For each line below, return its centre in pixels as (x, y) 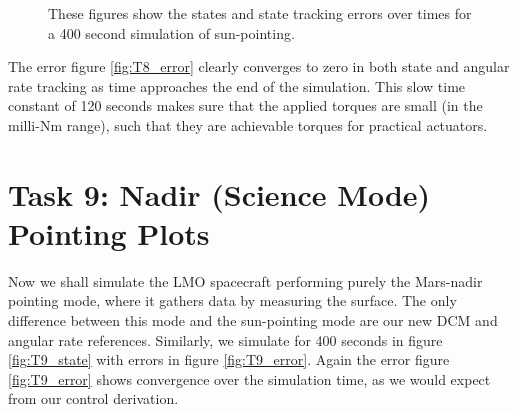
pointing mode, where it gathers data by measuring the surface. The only (232, 300)
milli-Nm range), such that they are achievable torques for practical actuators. (248, 124)
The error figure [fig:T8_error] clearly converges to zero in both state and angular (259, 66)
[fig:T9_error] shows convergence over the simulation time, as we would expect (249, 378)
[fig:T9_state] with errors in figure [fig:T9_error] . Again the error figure (229, 359)
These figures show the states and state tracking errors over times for (260, 13)
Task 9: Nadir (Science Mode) (219, 193)
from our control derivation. (93, 398)
